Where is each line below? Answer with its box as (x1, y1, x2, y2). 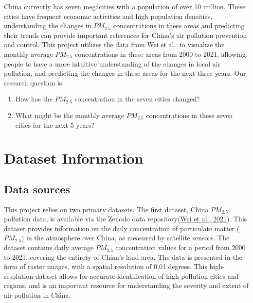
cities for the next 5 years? (15, 119, 95, 130)
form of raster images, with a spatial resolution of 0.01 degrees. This (4, 261, 207, 271)
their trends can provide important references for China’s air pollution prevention (4, 30, 247, 40)
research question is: (4, 77, 64, 87)
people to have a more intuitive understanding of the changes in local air (4, 58, 221, 68)
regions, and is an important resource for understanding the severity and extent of (4, 280, 249, 290)
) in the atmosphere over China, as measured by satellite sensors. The (21, 233, 230, 243)
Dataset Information (4, 148, 144, 168)
